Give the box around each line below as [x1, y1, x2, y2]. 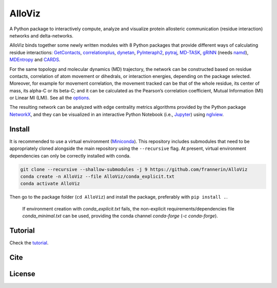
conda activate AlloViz [20, 181, 81, 187]
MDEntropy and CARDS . [9, 56, 61, 63]
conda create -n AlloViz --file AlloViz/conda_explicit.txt [20, 174, 175, 179]
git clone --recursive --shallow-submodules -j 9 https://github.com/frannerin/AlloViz [20, 166, 248, 172]
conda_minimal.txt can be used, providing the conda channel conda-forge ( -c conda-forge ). [22, 213, 218, 219]
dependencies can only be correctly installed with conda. [9, 152, 131, 159]
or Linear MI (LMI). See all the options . [9, 95, 91, 101]
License [9, 270, 35, 278]
